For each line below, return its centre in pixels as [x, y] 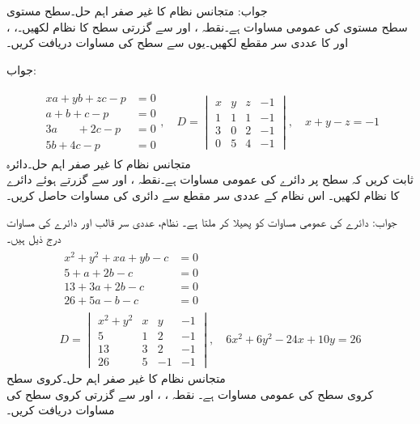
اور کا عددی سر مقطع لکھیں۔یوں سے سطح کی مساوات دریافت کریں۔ [178, 42]
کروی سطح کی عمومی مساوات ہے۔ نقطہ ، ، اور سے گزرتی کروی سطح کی [190, 394]
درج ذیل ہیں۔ [34, 237]
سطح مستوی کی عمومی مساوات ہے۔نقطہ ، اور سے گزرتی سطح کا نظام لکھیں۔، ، [207, 26]
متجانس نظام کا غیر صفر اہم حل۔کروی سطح [116, 378]
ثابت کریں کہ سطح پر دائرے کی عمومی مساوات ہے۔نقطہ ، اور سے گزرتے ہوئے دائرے [210, 179]
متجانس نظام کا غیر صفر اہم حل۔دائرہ [99, 163]
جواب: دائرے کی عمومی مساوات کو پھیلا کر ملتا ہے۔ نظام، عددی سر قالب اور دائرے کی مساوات [202, 222]
